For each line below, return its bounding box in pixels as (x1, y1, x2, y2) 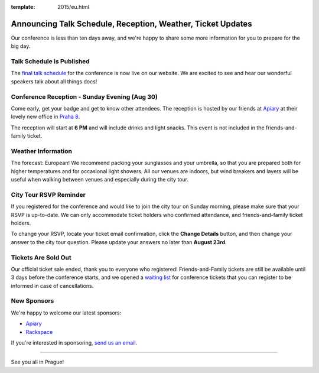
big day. (11, 43, 31, 50)
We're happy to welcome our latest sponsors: (11, 309, 122, 316)
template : (11, 4, 35, 10)
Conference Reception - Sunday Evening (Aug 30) (11, 92, 158, 100)
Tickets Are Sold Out (11, 253, 71, 261)
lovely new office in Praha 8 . (11, 113, 80, 121)
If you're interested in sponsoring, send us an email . (11, 339, 138, 346)
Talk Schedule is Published (11, 57, 90, 66)
